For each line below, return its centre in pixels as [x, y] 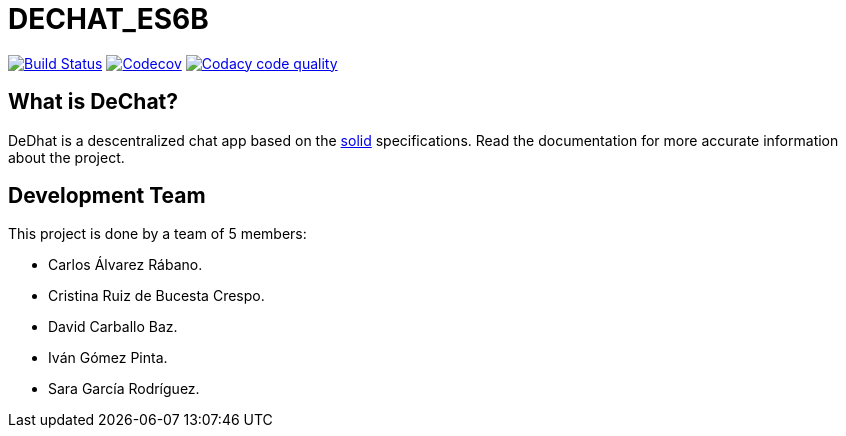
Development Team [107, 196]
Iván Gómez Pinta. [108, 358]
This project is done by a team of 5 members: [157, 234]
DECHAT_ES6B [108, 19]
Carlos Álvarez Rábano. [125, 265]
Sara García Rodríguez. [124, 389]
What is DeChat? [93, 102]
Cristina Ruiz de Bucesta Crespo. [156, 296]
